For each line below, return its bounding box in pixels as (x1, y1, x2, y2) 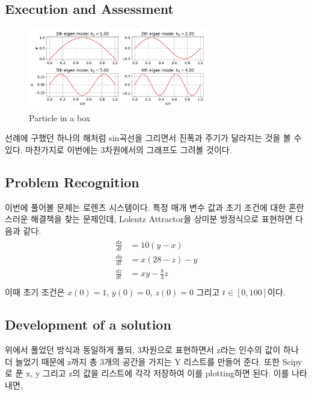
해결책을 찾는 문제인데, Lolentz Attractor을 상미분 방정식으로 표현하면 (31, 213, 293, 225)
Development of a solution (5, 315, 171, 334)
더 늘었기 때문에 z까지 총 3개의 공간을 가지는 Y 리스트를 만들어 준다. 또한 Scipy (5, 355, 302, 367)
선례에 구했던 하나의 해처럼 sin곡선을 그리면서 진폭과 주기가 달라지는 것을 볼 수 (5, 131, 302, 144)
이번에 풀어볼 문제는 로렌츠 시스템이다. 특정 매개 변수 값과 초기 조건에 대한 (5, 201, 286, 213)
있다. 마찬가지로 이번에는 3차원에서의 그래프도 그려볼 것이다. (5, 143, 232, 155)
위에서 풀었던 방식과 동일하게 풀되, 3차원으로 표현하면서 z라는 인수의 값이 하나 (5, 343, 299, 356)
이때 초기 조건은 (5, 286, 65, 298)
